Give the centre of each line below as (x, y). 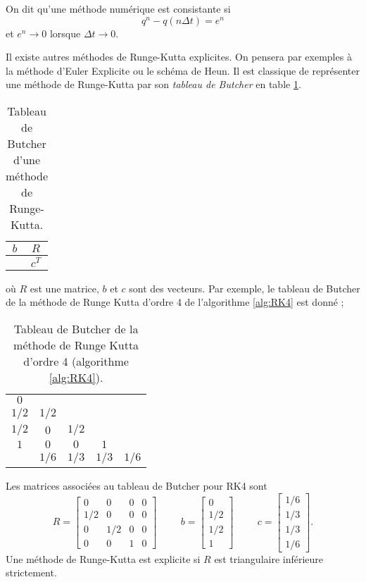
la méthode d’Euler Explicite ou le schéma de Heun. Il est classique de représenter (183, 70)
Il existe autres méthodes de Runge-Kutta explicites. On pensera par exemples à (179, 57)
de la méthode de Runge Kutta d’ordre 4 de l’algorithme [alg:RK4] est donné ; (175, 302)
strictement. (31, 572)
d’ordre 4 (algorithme (76, 361)
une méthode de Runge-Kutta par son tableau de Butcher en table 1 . (153, 84)
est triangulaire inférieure (269, 558)
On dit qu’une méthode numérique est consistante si (118, 8)
